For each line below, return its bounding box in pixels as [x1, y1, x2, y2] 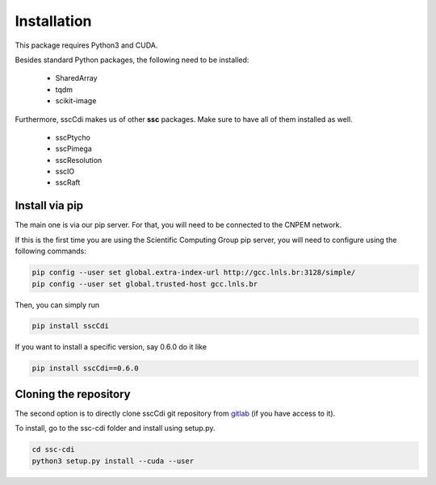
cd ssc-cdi [31, 445, 75, 454]
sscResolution [55, 155, 103, 165]
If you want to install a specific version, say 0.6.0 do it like [15, 342, 208, 352]
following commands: [15, 246, 86, 256]
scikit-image [55, 96, 97, 106]
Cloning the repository [15, 387, 131, 401]
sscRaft [55, 178, 81, 187]
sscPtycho [55, 132, 90, 142]
